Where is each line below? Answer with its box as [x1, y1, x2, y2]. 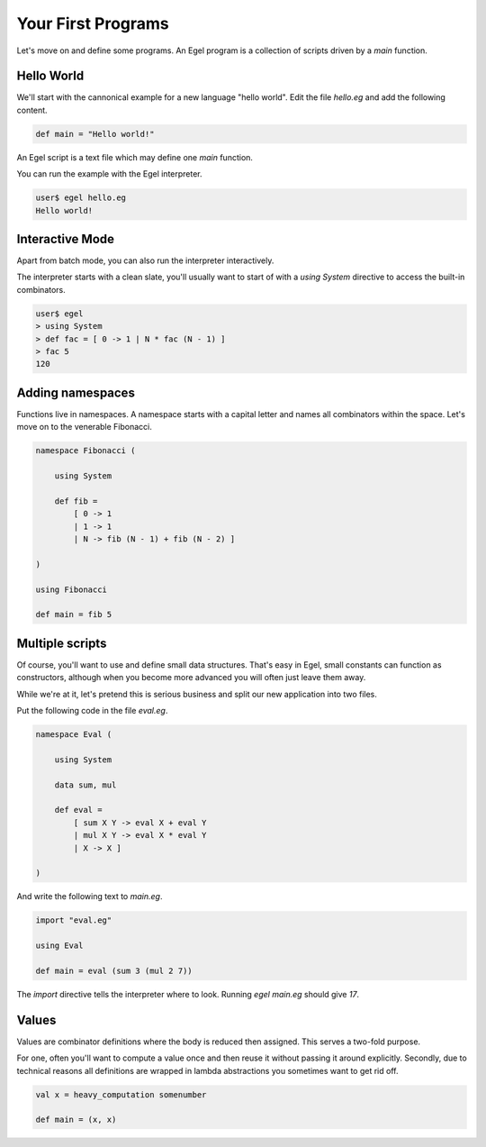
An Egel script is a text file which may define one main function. [16, 151, 254, 162]
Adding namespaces [16, 385, 135, 400]
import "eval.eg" [35, 915, 112, 925]
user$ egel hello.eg [35, 193, 126, 203]
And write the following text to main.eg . [16, 891, 163, 902]
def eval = [54, 805, 103, 815]
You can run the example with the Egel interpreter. [16, 168, 202, 179]
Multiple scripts [16, 635, 107, 651]
